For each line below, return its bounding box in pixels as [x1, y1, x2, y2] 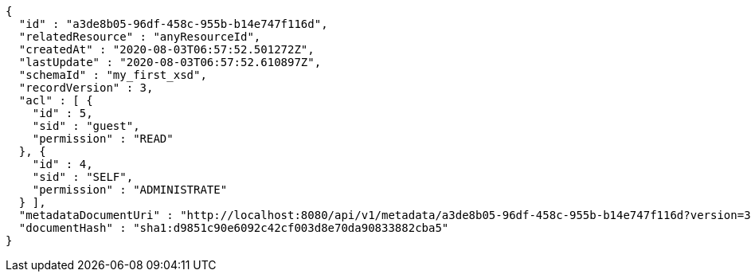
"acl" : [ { [18, 94, 93, 107]
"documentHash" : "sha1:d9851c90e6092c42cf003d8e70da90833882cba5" [18, 221, 449, 234]
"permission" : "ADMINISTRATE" [32, 183, 228, 196]
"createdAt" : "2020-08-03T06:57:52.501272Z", [18, 43, 315, 56]
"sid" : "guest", [32, 119, 140, 132]
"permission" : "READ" [32, 132, 174, 145]
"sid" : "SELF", [32, 170, 134, 183]
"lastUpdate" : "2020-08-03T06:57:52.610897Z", [18, 56, 322, 69]
